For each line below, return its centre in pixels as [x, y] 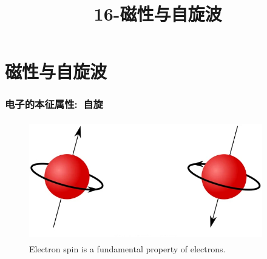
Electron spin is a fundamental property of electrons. [127, 249]
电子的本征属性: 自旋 [54, 104]
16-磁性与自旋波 [158, 14]
